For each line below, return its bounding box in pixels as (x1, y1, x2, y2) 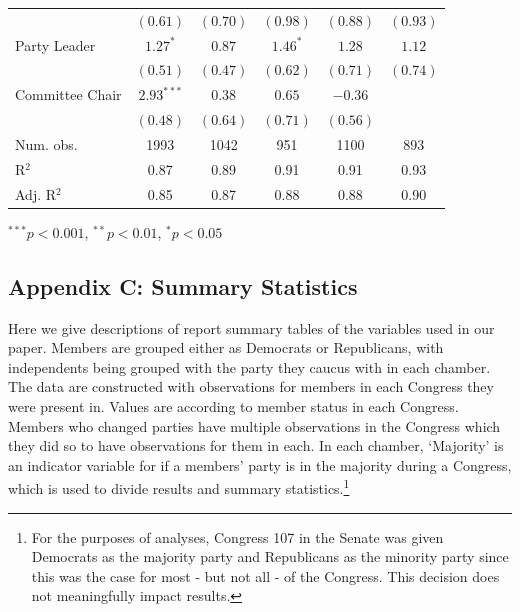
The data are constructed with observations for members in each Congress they (8, 376, 494, 397)
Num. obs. (15, 133, 78, 154)
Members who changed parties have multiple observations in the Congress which (8, 415, 501, 436)
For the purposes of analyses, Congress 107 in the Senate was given (31, 526, 444, 547)
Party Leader (15, 34, 96, 55)
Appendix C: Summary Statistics (8, 270, 358, 301)
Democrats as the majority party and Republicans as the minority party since (31, 546, 509, 567)
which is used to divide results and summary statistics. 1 (8, 475, 350, 498)
